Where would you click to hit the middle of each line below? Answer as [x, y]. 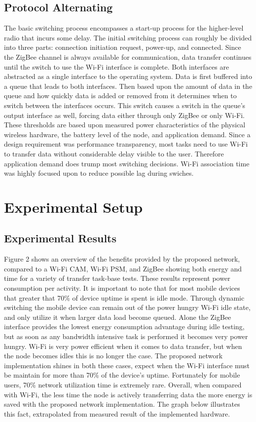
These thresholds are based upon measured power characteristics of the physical [125, 125]
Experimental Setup [73, 207]
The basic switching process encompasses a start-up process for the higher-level [124, 28]
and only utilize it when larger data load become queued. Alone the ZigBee [118, 317]
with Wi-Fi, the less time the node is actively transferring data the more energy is [128, 394]
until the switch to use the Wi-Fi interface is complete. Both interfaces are [117, 66]
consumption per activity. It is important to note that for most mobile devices [122, 288]
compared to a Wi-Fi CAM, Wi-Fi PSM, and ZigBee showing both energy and [123, 268]
